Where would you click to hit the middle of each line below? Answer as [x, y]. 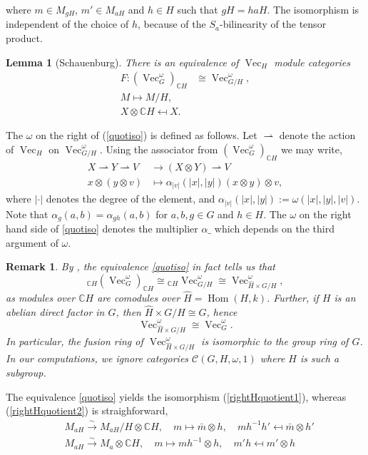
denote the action [317, 135]
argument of [32, 242]
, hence [222, 311]
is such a [320, 358]
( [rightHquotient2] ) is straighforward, [87, 410]
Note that [27, 214]
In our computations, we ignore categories [97, 358]
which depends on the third [274, 229]
